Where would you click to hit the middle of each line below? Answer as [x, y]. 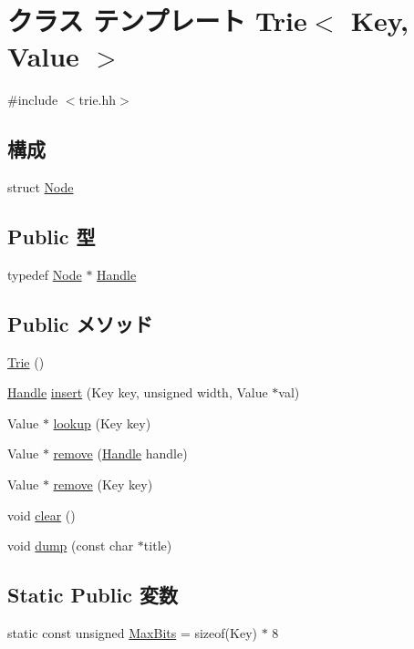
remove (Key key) [103, 484]
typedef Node [45, 274]
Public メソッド [80, 323]
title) [158, 546]
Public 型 [52, 237]
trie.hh [98, 100]
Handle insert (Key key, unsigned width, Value [138, 392]
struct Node [41, 187]
